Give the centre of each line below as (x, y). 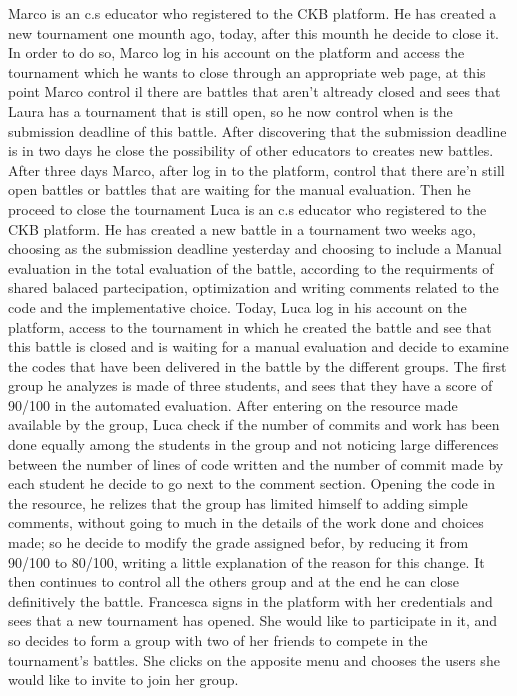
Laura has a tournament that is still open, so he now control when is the (230, 110)
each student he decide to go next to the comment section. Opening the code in (251, 483)
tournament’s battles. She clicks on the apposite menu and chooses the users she (254, 659)
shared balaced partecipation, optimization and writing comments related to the (253, 287)
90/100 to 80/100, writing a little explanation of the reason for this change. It (246, 561)
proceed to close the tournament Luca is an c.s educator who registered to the (247, 208)
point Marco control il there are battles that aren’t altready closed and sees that (254, 91)
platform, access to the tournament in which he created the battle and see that (250, 326)
